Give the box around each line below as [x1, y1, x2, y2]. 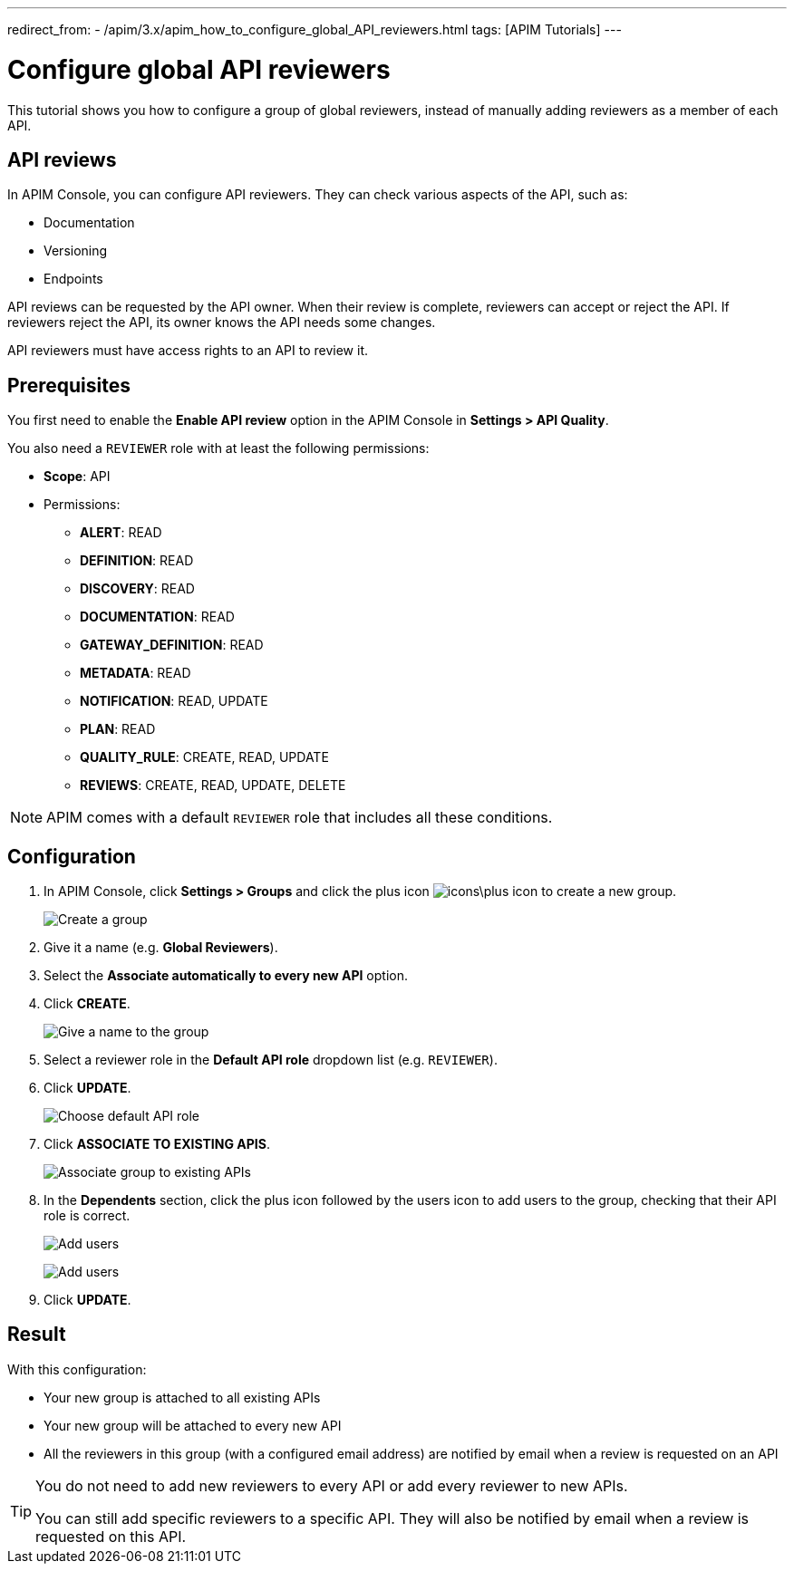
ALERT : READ [80, 525, 162, 541]
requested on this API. [35, 1527, 187, 1546]
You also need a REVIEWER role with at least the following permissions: [7, 440, 430, 457]
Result [7, 1323, 66, 1346]
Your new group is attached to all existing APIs [44, 1389, 321, 1405]
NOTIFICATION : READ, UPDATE [80, 693, 268, 709]
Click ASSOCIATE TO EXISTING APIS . [44, 1136, 270, 1152]
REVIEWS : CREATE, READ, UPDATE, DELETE [80, 777, 346, 794]
